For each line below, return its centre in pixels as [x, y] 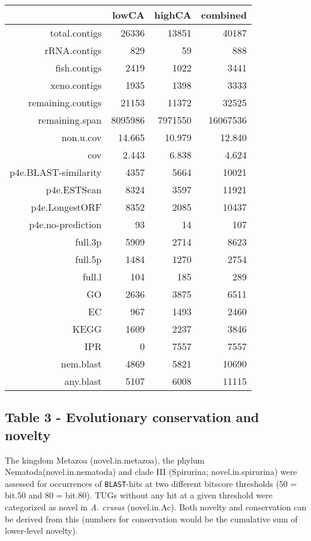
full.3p [88, 242]
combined [224, 15]
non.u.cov [81, 137]
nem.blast [81, 364]
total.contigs [76, 33]
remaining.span [70, 120]
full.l [92, 277]
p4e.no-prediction [65, 224]
